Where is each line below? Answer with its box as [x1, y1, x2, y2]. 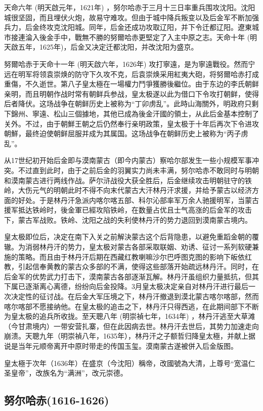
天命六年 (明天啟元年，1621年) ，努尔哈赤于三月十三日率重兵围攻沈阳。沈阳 [4, 2, 255, 12]
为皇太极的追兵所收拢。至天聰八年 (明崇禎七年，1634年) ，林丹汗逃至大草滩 [4, 311, 255, 321]
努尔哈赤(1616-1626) [4, 392, 109, 408]
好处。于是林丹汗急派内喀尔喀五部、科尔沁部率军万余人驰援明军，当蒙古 [18, 194, 259, 205]
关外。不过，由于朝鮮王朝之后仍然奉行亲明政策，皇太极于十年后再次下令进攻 [4, 118, 259, 129]
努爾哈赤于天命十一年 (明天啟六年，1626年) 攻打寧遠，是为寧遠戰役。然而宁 [4, 58, 255, 69]
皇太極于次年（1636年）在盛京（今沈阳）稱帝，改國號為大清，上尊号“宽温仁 [4, 357, 255, 368]
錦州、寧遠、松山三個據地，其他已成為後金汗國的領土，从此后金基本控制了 [11, 108, 259, 118]
